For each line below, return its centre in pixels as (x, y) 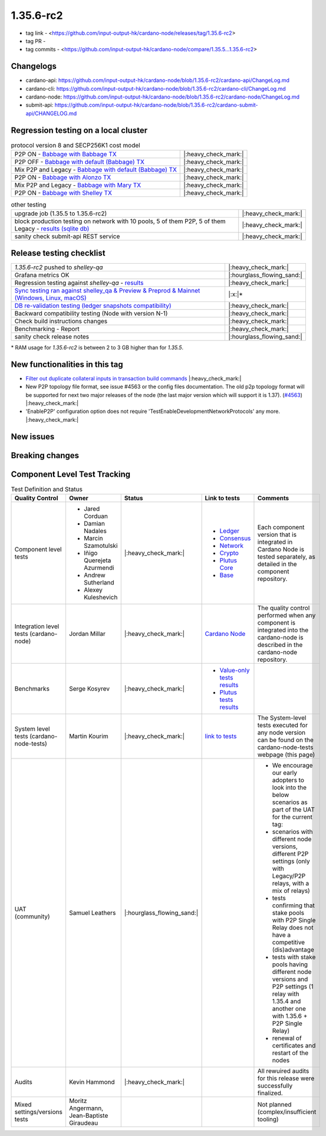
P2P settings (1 (293, 987)
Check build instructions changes (61, 321)
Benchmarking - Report (47, 329)
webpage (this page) (286, 755)
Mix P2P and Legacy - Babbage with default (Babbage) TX (96, 170)
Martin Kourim (88, 736)
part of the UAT (294, 810)
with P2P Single (294, 920)
